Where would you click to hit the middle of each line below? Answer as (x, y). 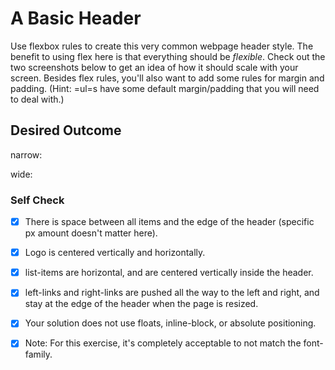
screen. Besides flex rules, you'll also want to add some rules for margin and (167, 78)
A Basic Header (76, 18)
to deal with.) (37, 99)
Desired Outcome (66, 130)
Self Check (37, 200)
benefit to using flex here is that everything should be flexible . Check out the (168, 56)
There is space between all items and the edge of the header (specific (169, 222)
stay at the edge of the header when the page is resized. (141, 304)
